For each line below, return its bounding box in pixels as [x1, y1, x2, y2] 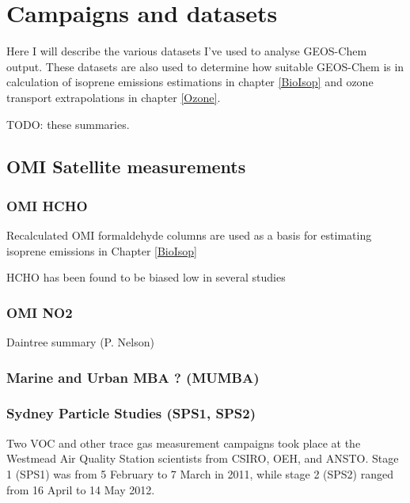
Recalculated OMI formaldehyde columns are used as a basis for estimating [6, 227, 372, 244]
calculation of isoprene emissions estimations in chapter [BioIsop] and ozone [6, 74, 374, 90]
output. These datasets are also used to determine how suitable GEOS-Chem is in [6, 58, 404, 74]
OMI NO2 [6, 302, 73, 322]
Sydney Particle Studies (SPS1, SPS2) [6, 403, 256, 423]
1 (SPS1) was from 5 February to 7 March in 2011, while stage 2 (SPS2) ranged [6, 465, 394, 482]
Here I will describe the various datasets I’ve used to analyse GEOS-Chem [6, 43, 367, 59]
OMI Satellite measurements [6, 154, 246, 179]
